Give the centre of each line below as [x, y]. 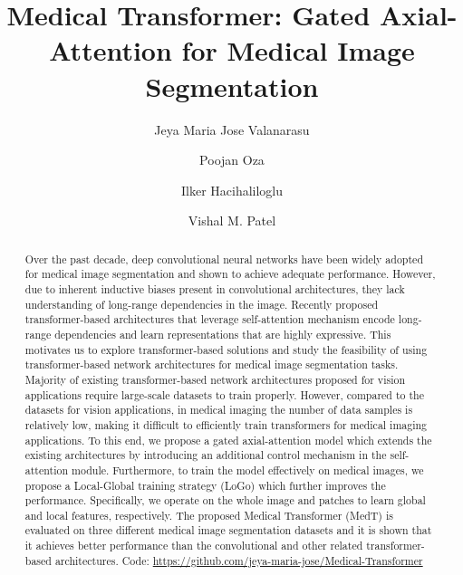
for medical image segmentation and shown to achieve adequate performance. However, [230, 274]
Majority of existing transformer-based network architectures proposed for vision [215, 379]
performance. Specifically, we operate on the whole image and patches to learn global [225, 500]
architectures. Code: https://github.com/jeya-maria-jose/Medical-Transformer [239, 560]
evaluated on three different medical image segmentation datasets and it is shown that [228, 530]
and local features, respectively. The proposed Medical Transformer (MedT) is [209, 515]
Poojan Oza [232, 160]
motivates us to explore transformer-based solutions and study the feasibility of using [226, 349]
